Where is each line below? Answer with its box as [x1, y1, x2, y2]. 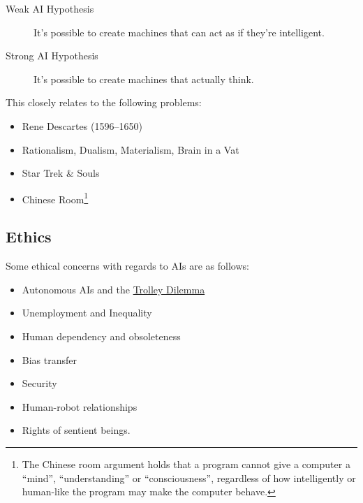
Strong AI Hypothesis [6, 48, 98, 63]
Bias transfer [22, 352, 77, 367]
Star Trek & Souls [22, 166, 100, 180]
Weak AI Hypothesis [6, 1, 94, 15]
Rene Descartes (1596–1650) [22, 118, 142, 133]
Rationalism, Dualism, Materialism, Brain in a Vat [22, 142, 239, 156]
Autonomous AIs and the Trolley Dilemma [22, 282, 205, 296]
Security [22, 376, 57, 391]
